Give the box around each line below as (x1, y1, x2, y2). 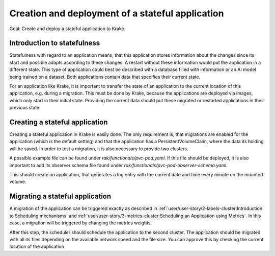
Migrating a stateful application (9, 192, 112, 201)
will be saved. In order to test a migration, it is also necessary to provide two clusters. (9, 146, 188, 152)
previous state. (9, 105, 41, 111)
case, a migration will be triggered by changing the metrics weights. (9, 220, 152, 226)
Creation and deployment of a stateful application (9, 8, 224, 19)
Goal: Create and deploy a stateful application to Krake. (9, 26, 126, 32)
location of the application (9, 243, 65, 250)
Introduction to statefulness (9, 39, 100, 48)
